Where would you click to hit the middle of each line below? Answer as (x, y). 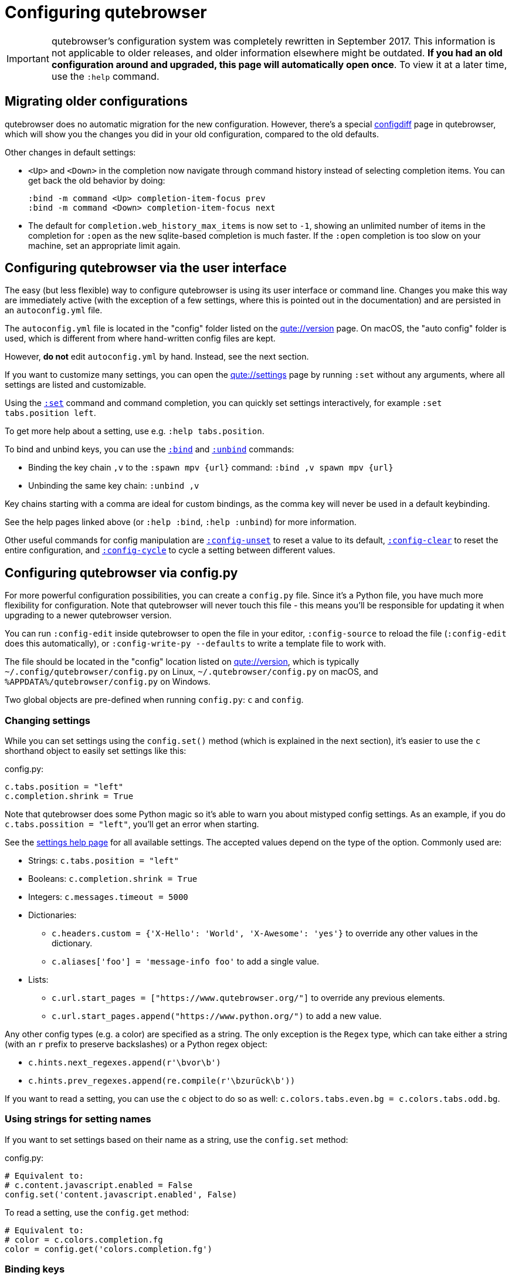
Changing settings (48, 720)
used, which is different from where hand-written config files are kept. (140, 339)
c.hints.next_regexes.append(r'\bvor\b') (125, 1063)
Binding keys (35, 1269)
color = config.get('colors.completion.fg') (109, 1249)
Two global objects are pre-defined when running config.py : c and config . (154, 700)
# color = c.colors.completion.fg (84, 1239)
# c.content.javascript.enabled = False (99, 1185)
